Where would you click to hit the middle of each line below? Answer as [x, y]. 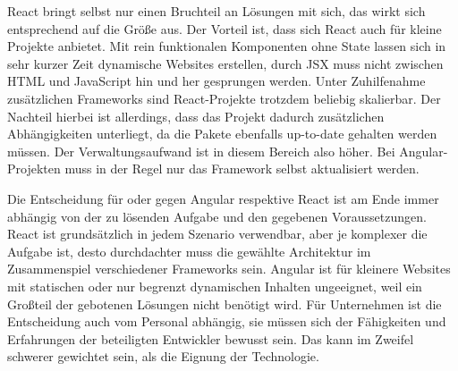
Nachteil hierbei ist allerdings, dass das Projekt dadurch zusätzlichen [196, 116]
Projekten [34, 169]
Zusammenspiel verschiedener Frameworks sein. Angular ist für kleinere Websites [229, 269]
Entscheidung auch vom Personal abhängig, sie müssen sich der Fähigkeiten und [227, 321]
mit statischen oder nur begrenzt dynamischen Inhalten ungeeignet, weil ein [215, 286]
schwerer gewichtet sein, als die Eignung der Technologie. [163, 356]
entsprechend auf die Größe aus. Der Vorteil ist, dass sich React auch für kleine [225, 28]
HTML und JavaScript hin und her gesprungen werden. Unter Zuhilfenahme [216, 81]
